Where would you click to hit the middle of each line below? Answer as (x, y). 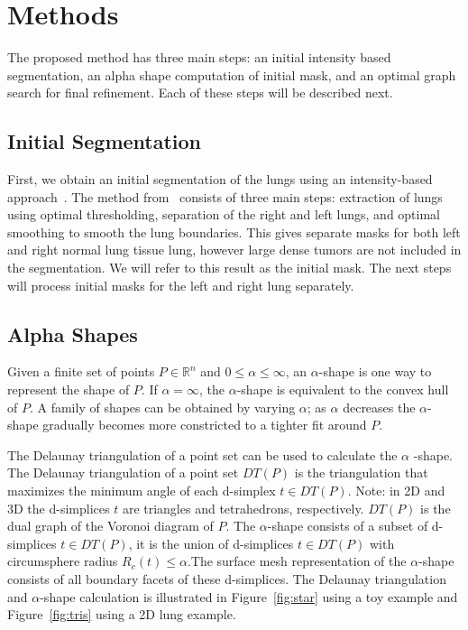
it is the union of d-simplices (215, 543)
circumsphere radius (63, 561)
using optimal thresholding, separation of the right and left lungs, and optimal (224, 214)
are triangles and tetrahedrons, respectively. (243, 508)
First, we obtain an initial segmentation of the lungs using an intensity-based (220, 179)
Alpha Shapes (73, 334)
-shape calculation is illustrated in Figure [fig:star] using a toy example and (249, 596)
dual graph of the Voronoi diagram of (110, 526)
